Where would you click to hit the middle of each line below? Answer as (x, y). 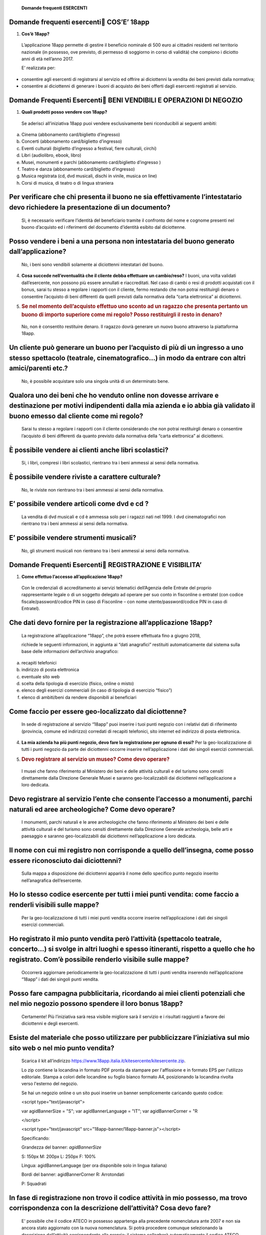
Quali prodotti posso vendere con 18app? (65, 112)
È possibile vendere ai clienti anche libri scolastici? (89, 450)
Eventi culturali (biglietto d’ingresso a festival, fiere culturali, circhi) (89, 148)
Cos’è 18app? (35, 34)
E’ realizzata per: (38, 68)
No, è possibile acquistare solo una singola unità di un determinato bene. (95, 381)
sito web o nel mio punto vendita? (62, 1048)
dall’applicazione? (38, 252)
